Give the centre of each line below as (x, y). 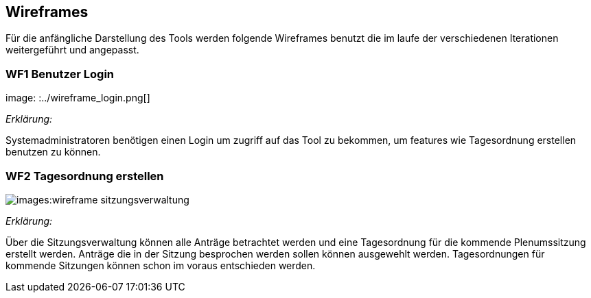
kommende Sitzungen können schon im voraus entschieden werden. (161, 265)
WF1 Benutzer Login (60, 74)
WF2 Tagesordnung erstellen (85, 176)
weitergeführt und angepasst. (72, 50)
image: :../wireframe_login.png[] (78, 98)
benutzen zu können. (53, 152)
